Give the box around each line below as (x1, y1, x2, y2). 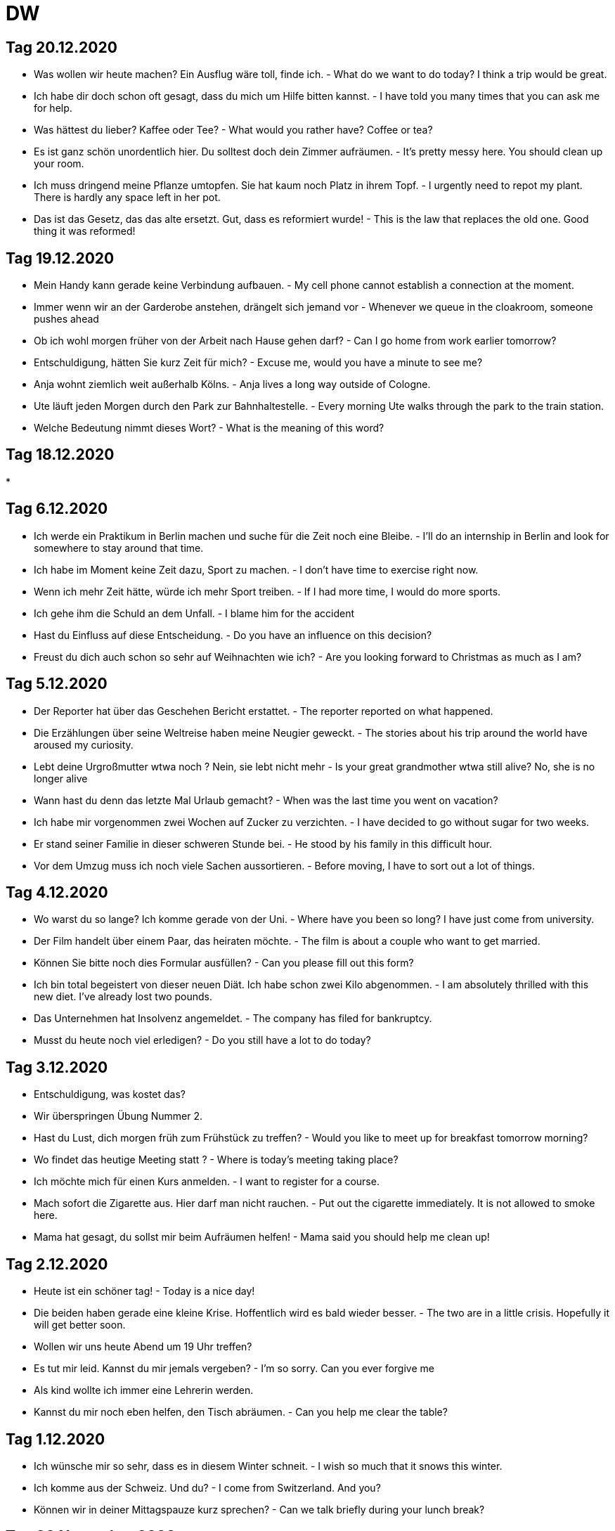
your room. (34, 157, 84, 170)
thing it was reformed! (34, 225, 136, 238)
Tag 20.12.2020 (6, 38, 117, 56)
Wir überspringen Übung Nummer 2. (34, 1110, 203, 1123)
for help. (34, 102, 72, 115)
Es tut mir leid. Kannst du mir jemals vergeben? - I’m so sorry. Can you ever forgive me (34, 1362, 434, 1375)
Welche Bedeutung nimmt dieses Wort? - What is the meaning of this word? (34, 422, 384, 434)
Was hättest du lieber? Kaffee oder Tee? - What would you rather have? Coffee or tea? (34, 124, 433, 136)
